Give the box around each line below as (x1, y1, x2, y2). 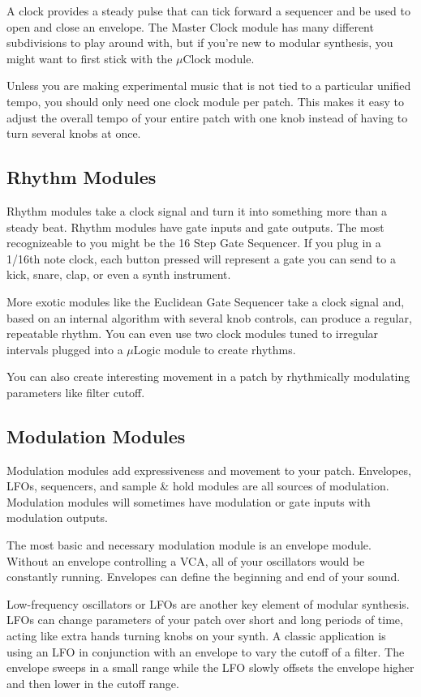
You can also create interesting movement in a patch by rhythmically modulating (6, 368, 410, 385)
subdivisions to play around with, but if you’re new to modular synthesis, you (6, 34, 393, 51)
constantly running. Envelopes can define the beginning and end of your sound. (6, 568, 401, 585)
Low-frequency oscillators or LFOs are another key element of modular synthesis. (6, 595, 410, 612)
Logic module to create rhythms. (133, 340, 296, 357)
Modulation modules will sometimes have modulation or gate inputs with (6, 493, 371, 510)
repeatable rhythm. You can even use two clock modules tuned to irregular (6, 325, 379, 342)
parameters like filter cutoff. (6, 383, 145, 400)
